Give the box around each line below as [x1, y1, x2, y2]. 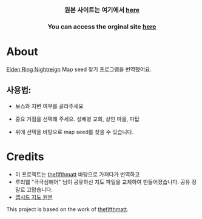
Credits [6, 150, 44, 163]
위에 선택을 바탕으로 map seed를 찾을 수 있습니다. [15, 128, 134, 135]
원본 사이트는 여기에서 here [64, 5, 140, 14]
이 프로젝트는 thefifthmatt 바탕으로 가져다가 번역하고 [15, 170, 140, 178]
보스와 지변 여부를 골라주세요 [15, 102, 84, 110]
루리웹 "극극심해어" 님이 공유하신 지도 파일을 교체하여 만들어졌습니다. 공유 [15, 178, 190, 186]
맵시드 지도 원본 [15, 193, 53, 201]
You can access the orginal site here [47, 22, 157, 31]
